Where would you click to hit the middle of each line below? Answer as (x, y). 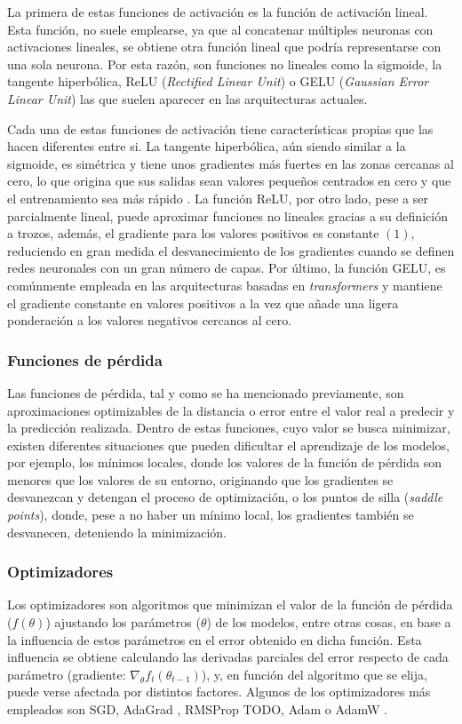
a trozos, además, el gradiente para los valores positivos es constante (193, 233)
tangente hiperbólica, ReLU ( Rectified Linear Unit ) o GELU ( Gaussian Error (218, 81)
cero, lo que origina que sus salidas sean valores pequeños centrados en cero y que (229, 181)
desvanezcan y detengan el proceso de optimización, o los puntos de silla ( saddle (225, 497)
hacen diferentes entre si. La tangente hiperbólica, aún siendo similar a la (207, 146)
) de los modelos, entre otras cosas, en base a (329, 622)
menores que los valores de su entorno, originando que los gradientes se (200, 479)
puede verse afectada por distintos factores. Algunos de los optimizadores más (219, 692)
